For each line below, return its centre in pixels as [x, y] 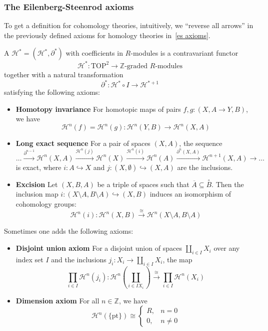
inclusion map [37, 194]
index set [29, 259]
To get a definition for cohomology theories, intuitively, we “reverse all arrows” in [129, 25]
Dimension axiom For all [57, 300]
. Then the [228, 184]
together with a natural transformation [64, 74]
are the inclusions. [205, 167]
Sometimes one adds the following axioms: [69, 231]
